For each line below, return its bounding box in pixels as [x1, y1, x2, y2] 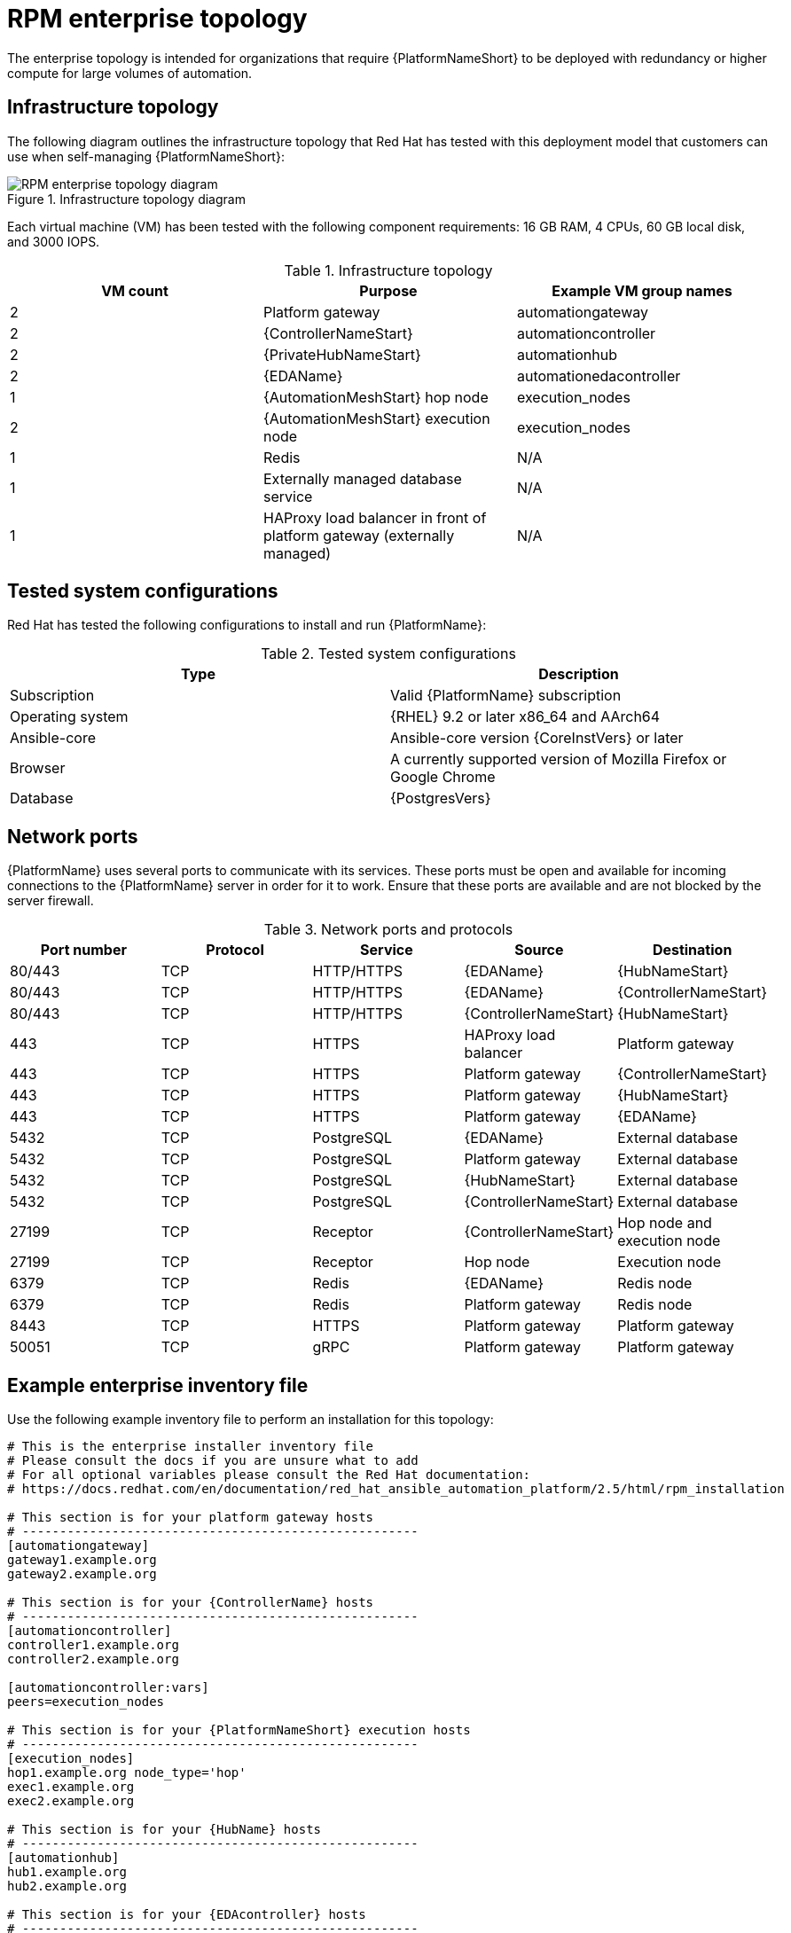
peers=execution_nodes [7, 1694, 165, 1710]
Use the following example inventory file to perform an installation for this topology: [7, 1412, 494, 1428]
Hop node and [617, 1214, 712, 1233]
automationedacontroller [516, 366, 681, 385]
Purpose [359, 281, 418, 300]
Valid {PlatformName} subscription [390, 686, 622, 705]
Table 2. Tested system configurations [261, 645, 516, 663]
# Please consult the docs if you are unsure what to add [7, 1453, 419, 1468]
